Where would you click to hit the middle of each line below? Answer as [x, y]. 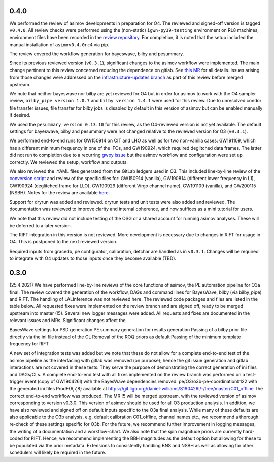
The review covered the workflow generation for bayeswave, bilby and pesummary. [97, 54]
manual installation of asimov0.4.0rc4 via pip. [59, 44]
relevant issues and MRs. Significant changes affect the [67, 321]
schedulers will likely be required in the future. [58, 453]
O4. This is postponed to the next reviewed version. [63, 242]
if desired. [20, 115]
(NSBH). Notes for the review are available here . [60, 193]
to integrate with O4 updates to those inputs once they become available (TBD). [93, 258]
